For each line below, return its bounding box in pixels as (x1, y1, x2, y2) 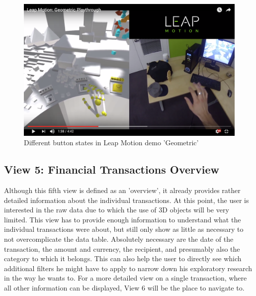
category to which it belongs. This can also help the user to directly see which (4, 253, 242, 264)
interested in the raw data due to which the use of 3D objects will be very (4, 204, 229, 215)
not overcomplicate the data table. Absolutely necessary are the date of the (4, 233, 234, 244)
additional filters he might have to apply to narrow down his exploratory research (4, 263, 253, 273)
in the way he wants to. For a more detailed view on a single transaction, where (4, 273, 247, 283)
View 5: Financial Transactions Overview (4, 162, 219, 177)
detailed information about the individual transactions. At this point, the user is (4, 195, 249, 205)
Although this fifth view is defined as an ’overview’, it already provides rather (4, 185, 241, 195)
